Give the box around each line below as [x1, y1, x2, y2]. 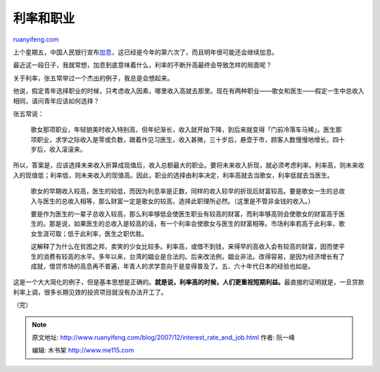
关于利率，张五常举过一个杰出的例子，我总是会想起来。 [13, 74, 174, 82]
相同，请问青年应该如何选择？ [13, 96, 100, 105]
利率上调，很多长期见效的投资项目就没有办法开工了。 [13, 288, 167, 296]
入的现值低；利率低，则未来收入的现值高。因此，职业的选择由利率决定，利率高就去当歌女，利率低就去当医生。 [13, 171, 334, 179]
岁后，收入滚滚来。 [30, 145, 87, 154]
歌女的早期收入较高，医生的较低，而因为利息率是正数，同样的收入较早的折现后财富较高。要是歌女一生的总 [30, 187, 339, 195]
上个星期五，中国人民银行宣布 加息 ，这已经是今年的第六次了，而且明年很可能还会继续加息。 [13, 48, 278, 56]
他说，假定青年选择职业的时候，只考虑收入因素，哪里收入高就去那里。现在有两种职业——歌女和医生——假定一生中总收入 [13, 86, 365, 95]
